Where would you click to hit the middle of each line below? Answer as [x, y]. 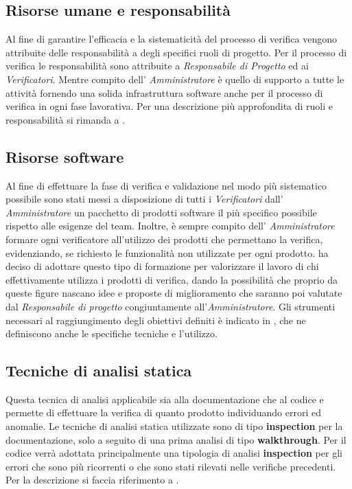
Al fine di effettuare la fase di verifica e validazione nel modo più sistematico [166, 185]
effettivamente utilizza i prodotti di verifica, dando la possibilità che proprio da [172, 279]
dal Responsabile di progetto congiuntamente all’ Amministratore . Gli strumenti [171, 306]
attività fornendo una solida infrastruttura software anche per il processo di [164, 92]
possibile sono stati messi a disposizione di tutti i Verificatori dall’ [144, 199]
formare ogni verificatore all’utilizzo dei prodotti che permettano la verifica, [164, 239]
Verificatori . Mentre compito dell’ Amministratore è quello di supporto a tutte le [175, 79]
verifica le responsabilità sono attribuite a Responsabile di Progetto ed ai [157, 66]
